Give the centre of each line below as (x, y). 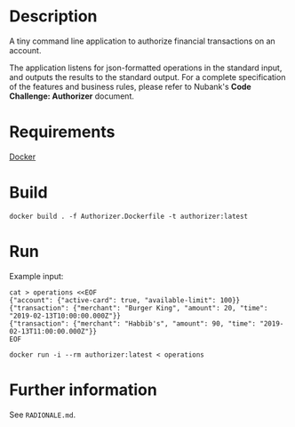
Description (53, 16)
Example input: (36, 276)
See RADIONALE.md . (43, 415)
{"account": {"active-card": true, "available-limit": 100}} (125, 300)
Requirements (62, 132)
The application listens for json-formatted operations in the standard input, (146, 68)
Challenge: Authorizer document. (72, 96)
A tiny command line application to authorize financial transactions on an (142, 41)
